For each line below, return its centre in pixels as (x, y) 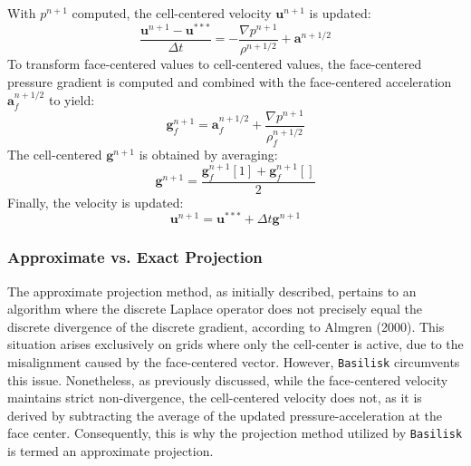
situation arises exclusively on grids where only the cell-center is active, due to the (235, 344)
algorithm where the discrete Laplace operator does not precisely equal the (215, 309)
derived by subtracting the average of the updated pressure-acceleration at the (225, 415)
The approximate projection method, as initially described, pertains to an (212, 291)
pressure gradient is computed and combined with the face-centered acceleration (230, 81)
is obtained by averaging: (208, 154)
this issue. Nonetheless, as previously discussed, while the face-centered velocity (228, 379)
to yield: (72, 100)
